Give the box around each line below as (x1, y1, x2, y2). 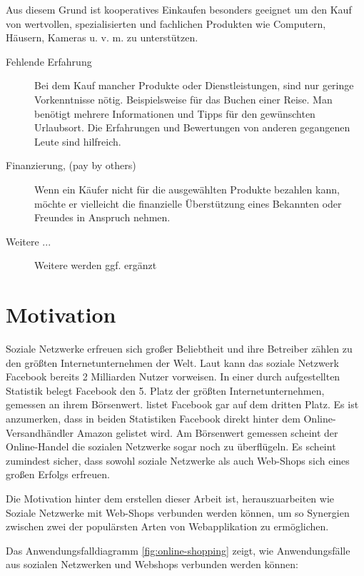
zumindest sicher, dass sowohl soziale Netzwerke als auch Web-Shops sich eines (6, 453, 350, 468)
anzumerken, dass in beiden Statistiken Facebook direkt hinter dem (6, 411, 300, 425)
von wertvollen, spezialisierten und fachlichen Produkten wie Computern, (6, 16, 326, 31)
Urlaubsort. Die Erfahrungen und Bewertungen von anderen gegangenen (34, 120, 350, 135)
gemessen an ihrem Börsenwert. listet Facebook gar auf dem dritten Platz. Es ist (6, 397, 359, 412)
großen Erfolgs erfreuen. (6, 467, 110, 482)
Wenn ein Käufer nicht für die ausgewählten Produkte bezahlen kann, (34, 181, 340, 196)
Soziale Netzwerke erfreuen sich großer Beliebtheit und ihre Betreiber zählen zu (6, 341, 353, 356)
